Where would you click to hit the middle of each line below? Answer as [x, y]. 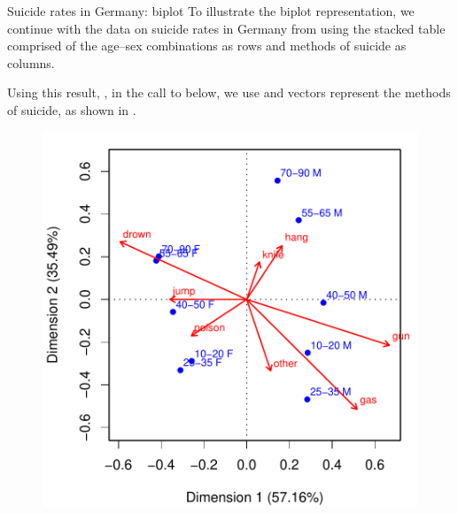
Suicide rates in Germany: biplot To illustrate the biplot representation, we [211, 11]
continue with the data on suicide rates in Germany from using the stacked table [226, 28]
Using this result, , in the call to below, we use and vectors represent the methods [229, 92]
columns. [31, 62]
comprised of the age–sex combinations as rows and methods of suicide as [207, 46]
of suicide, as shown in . [72, 109]
